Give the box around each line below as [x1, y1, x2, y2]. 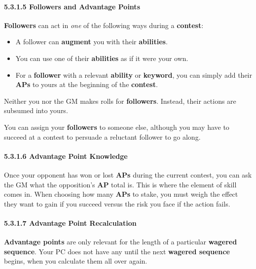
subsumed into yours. [4, 105, 68, 116]
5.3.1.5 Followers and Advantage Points [4, 1, 140, 11]
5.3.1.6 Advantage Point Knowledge [4, 150, 128, 161]
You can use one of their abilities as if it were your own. [15, 53, 188, 63]
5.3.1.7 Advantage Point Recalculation [4, 217, 137, 228]
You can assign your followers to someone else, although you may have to [4, 121, 229, 132]
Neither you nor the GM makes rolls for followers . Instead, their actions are [4, 95, 236, 106]
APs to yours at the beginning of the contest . [15, 79, 158, 90]
